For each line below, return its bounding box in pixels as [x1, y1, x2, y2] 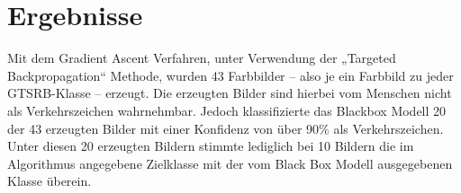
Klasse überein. [7, 171, 92, 190]
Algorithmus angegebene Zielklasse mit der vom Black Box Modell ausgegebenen [7, 154, 453, 172]
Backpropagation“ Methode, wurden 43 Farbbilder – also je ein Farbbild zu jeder [7, 66, 454, 84]
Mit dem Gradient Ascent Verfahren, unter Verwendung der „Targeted [7, 48, 396, 67]
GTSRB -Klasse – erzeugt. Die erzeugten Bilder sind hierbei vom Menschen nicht [7, 83, 452, 102]
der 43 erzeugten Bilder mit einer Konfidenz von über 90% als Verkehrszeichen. [7, 118, 444, 137]
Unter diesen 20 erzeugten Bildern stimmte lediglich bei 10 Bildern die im [7, 136, 414, 155]
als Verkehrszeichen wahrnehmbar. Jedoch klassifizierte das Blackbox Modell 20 [7, 101, 447, 119]
